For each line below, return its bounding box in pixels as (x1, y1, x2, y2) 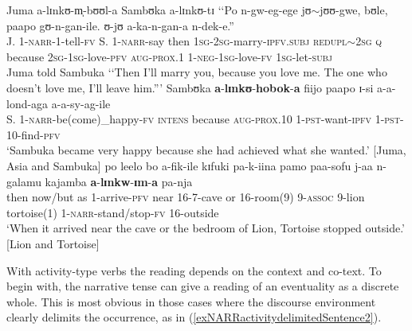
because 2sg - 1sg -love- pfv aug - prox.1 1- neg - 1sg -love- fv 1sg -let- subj (6, 48, 332, 64)
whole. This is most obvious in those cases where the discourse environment (6, 293, 376, 310)
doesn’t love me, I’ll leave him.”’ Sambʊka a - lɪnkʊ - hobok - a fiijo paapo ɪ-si (6, 79, 374, 95)
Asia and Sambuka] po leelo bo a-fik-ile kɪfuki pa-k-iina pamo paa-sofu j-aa (6, 157, 373, 173)
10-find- (6, 126, 44, 142)
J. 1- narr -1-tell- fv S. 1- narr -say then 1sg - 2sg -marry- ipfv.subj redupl (6, 33, 347, 49)
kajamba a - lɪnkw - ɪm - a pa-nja (45, 173, 193, 189)
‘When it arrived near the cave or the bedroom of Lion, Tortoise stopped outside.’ (6, 220, 406, 236)
